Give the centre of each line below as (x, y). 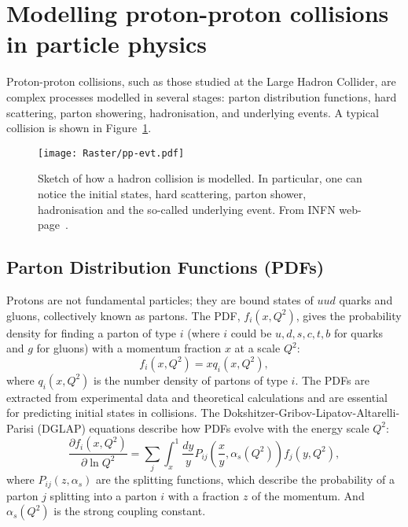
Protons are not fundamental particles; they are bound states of (160, 299)
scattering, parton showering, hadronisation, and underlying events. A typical (193, 112)
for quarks (358, 332)
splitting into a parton (103, 495)
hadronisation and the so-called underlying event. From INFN (187, 209)
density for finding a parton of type (92, 332)
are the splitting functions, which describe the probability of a (245, 479)
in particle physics (107, 44)
